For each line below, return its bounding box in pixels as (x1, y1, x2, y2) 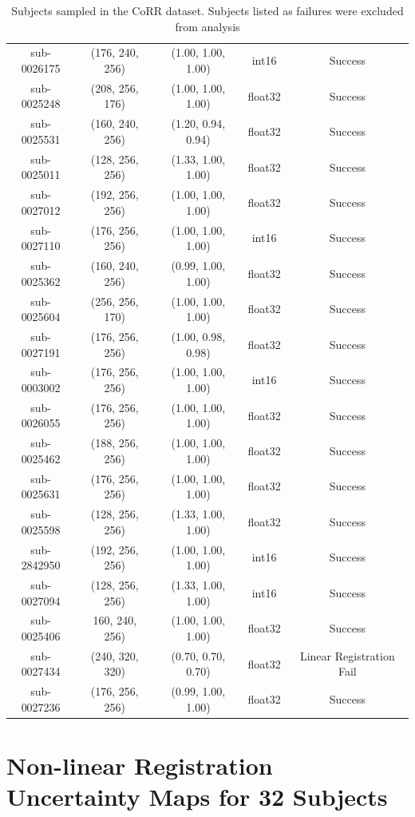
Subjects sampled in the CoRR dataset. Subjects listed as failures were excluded (11, 2, 404, 18)
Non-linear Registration (6, 749, 273, 782)
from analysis (175, 18, 240, 34)
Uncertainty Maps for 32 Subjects (6, 780, 388, 813)
